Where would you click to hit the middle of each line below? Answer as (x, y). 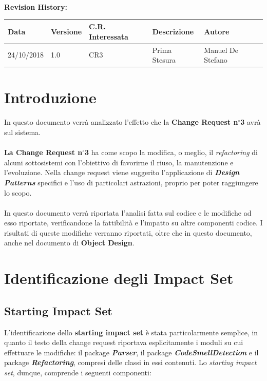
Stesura (164, 60)
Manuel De (221, 50)
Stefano (216, 60)
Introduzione (50, 97)
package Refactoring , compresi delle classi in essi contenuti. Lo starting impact (130, 362)
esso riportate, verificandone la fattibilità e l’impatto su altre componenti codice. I (133, 223)
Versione (66, 31)
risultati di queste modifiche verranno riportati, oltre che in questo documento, (128, 232)
